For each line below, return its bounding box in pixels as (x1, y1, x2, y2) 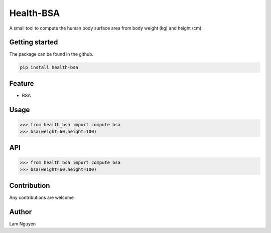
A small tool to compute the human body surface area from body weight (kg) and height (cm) (9, 25, 202, 31)
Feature (9, 79, 34, 88)
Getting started (9, 38, 58, 47)
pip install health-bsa (20, 65, 79, 70)
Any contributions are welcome (9, 194, 74, 200)
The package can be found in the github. (9, 51, 94, 57)
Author (9, 207, 32, 216)
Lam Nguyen (9, 220, 36, 226)
